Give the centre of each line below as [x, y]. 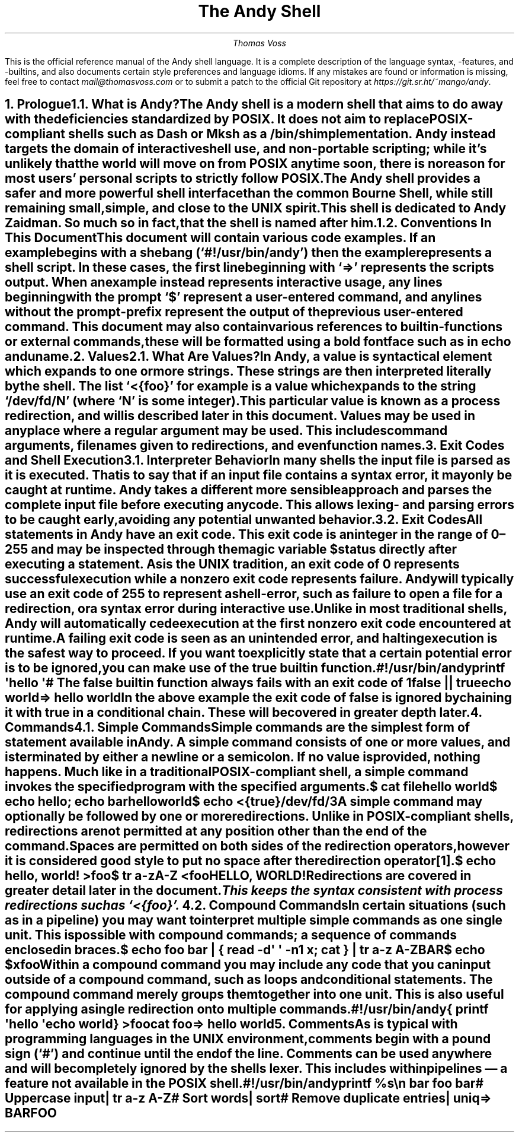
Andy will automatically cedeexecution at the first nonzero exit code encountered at [258, 624]
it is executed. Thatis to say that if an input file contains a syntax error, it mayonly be [259, 475]
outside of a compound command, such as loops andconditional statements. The [249, 980]
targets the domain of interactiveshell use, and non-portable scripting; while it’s [246, 149]
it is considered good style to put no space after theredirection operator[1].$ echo [251, 861]
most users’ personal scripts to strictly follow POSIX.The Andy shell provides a [243, 179]
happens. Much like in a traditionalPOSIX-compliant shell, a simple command [237, 772]
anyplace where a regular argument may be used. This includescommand [226, 431]
